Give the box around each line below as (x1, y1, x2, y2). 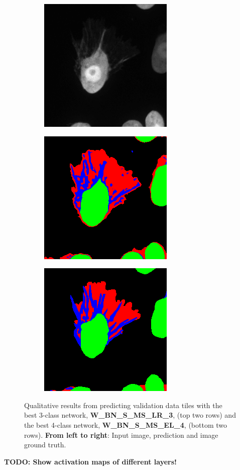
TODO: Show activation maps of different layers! (4, 456, 177, 466)
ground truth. (24, 439, 66, 450)
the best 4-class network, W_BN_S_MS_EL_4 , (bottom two (24, 419, 227, 430)
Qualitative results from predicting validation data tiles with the (24, 400, 222, 410)
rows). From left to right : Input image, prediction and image (24, 429, 218, 440)
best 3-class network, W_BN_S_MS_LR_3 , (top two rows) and (24, 410, 236, 420)
